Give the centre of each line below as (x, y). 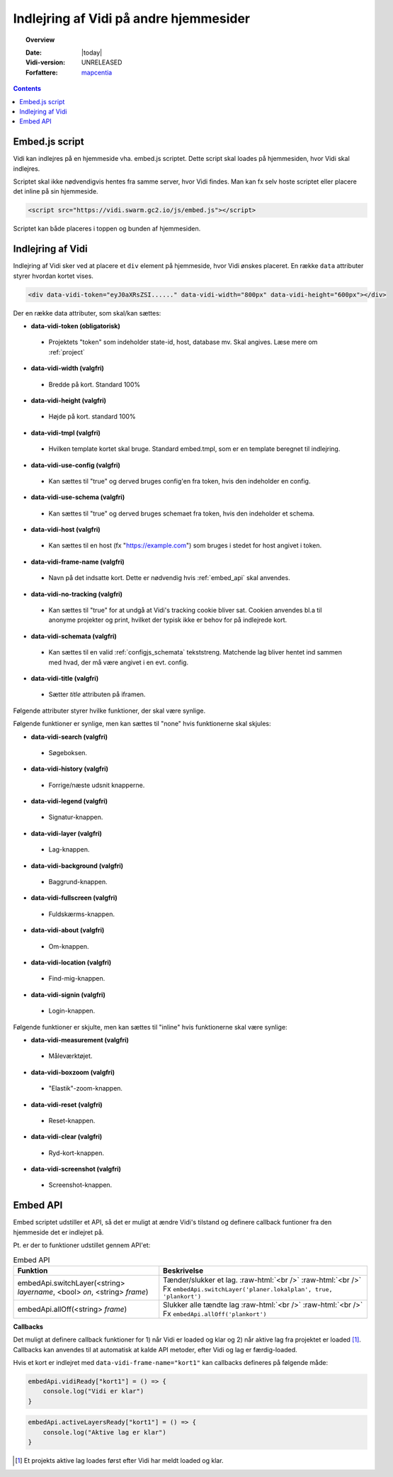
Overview (40, 40)
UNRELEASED (102, 62)
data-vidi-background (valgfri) (77, 866)
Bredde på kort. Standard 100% (95, 384)
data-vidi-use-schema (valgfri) (78, 497)
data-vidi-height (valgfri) (68, 400)
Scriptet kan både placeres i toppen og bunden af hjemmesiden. (107, 229)
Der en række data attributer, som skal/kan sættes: (87, 313)
